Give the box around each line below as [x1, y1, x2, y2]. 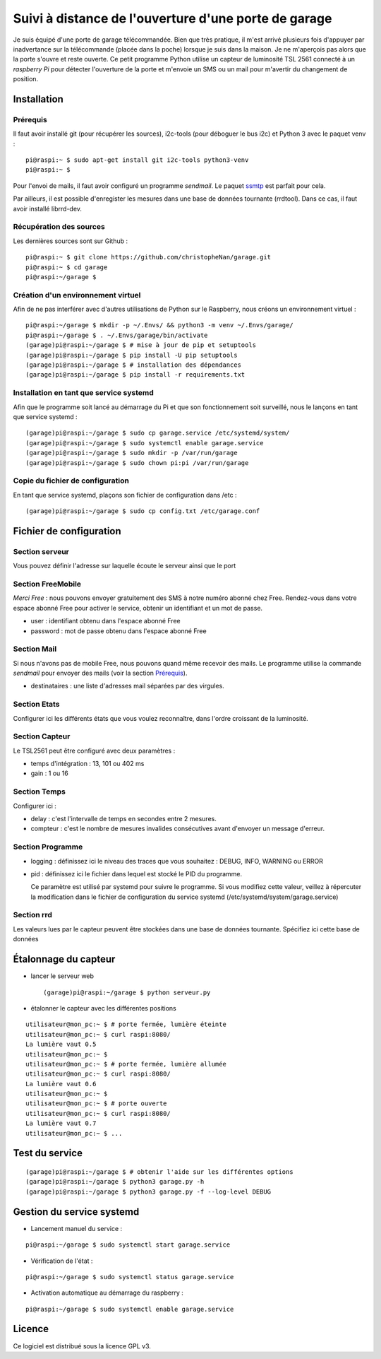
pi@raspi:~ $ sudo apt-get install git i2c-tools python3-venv [25, 156, 249, 164]
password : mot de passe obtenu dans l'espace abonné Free [30, 626, 207, 635]
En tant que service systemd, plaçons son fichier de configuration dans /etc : [13, 490, 237, 499]
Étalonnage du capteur [13, 953, 116, 965]
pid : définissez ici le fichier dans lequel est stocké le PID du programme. [30, 869, 243, 878]
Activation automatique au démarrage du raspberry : [30, 1288, 183, 1297]
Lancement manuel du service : [30, 1224, 123, 1232]
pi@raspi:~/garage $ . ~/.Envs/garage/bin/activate [25, 331, 208, 339]
